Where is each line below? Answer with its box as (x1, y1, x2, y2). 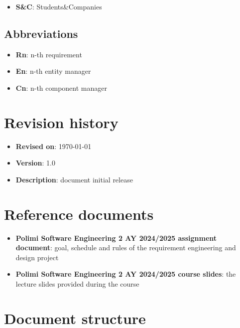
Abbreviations (4, 25, 78, 41)
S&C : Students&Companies (15, 1, 102, 11)
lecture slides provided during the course (15, 278, 139, 289)
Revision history (4, 112, 119, 132)
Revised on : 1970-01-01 (15, 141, 92, 151)
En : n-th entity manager (15, 66, 91, 76)
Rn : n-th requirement (15, 49, 82, 59)
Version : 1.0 (15, 158, 55, 168)
